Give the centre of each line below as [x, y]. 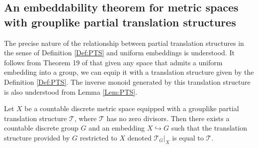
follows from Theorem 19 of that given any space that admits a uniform [113, 62]
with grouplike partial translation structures [120, 22]
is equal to [188, 137]
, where [86, 118]
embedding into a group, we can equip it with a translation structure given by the [129, 72]
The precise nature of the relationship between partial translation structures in [124, 43]
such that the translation [209, 128]
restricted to [98, 137]
